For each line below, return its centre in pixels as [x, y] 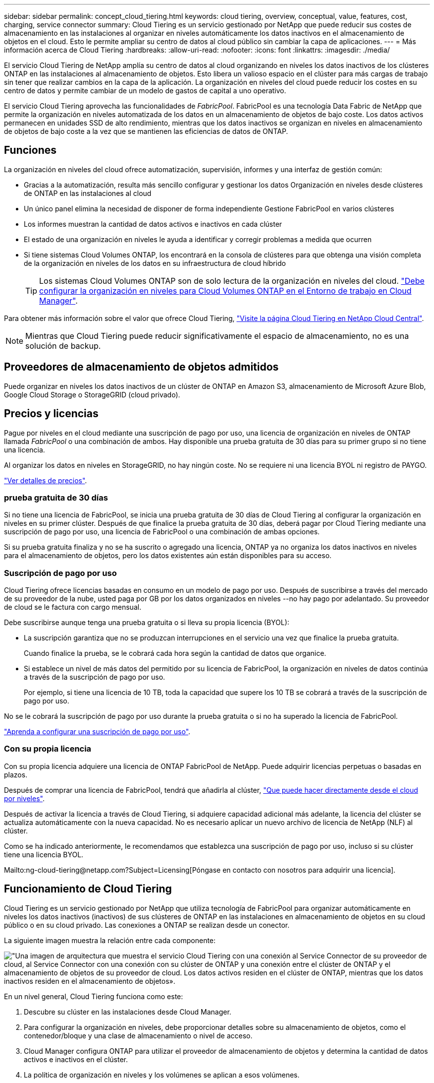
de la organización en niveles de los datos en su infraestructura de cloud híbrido [155, 263]
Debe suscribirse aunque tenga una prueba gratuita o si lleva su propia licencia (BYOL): [147, 623]
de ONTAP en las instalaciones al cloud [88, 193]
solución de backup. [63, 346]
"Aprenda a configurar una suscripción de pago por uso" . [97, 732]
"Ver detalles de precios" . [46, 480]
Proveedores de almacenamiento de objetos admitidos [141, 367]
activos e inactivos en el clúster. [76, 1059]
